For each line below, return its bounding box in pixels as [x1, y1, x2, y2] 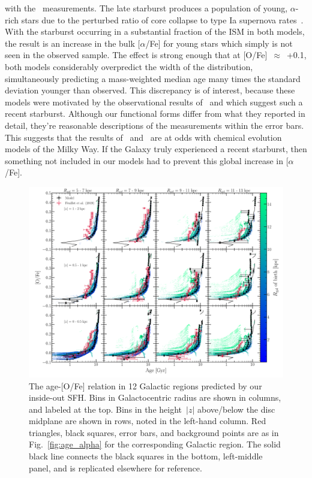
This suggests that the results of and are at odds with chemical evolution [5, 131, 282, 143]
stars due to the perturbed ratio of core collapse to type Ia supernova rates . [21, 13, 304, 26]
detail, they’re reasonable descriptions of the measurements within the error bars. [5, 119, 304, 131]
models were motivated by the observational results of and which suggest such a [5, 95, 303, 108]
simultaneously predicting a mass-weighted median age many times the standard [5, 72, 301, 84]
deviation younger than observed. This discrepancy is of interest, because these [5, 84, 295, 96]
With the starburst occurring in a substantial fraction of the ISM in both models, [5, 25, 305, 38]
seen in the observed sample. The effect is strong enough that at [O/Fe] [5, 49, 268, 61]
